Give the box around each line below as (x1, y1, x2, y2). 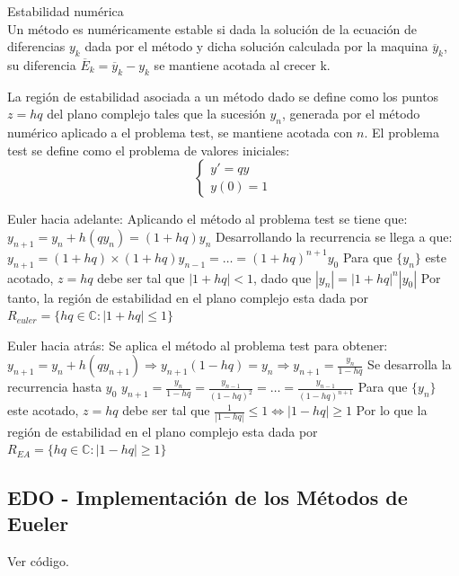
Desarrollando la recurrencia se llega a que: (215, 226, 453, 245)
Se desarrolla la (367, 355, 452, 374)
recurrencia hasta (7, 377, 102, 396)
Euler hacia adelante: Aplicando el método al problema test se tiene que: (7, 209, 408, 228)
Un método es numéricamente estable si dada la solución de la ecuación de (7, 19, 418, 38)
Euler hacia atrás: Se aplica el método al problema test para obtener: (7, 335, 388, 354)
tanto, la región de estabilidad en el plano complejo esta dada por (7, 288, 368, 306)
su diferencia (7, 55, 76, 74)
